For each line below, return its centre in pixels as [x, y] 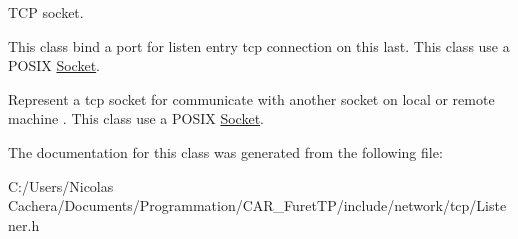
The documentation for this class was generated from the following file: [225, 151]
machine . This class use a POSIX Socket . [136, 118]
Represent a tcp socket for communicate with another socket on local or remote [251, 98]
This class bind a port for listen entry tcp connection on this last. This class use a [259, 45]
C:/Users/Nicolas [61, 185]
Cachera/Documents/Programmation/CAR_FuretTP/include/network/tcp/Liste [257, 205]
